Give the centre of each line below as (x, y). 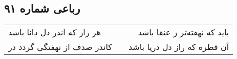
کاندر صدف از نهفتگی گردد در (60, 47)
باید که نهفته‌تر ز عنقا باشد (184, 32)
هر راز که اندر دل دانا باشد (55, 32)
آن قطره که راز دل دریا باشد (179, 47)
